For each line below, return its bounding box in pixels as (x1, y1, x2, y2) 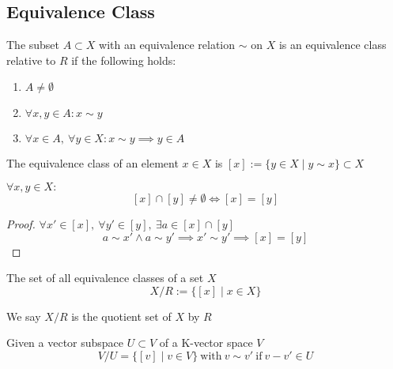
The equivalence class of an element (6, 155, 179, 171)
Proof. (6, 215, 36, 232)
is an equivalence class (278, 36, 387, 53)
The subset (6, 36, 60, 53)
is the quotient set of (71, 307, 172, 324)
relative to (6, 51, 56, 68)
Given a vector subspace (6, 334, 124, 351)
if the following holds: (71, 51, 176, 68)
